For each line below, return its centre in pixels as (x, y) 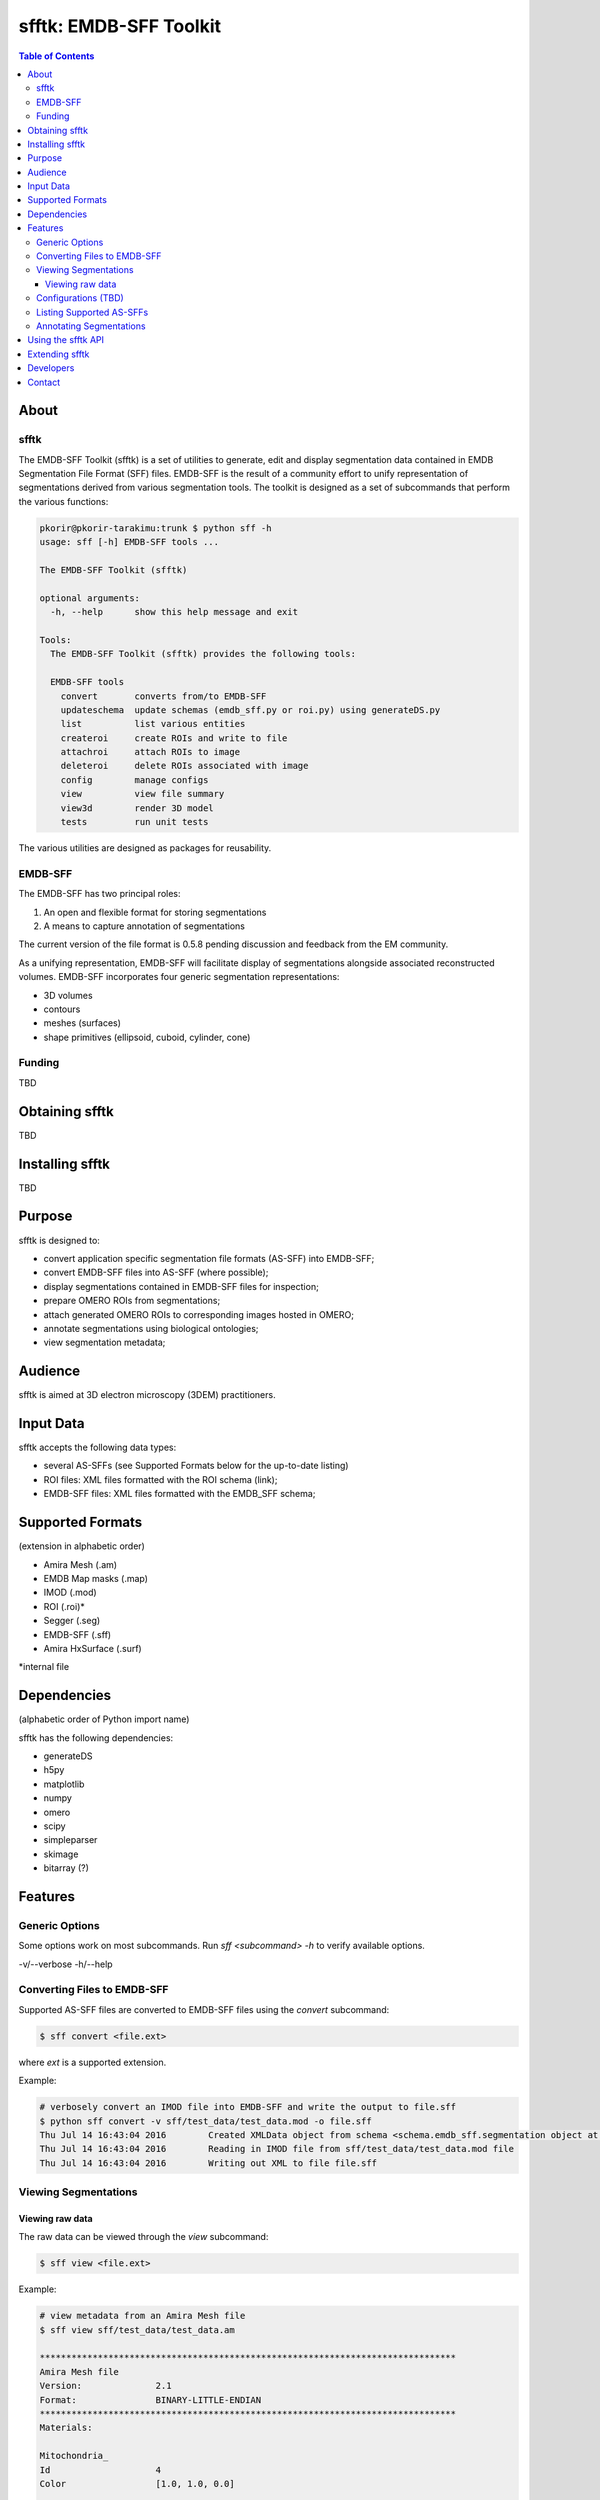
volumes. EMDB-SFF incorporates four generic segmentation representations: (179, 977)
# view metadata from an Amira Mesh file (142, 2316)
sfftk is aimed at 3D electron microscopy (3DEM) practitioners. (147, 1395)
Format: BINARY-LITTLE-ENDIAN (150, 2399)
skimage (61, 1854)
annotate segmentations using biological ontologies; (151, 1328)
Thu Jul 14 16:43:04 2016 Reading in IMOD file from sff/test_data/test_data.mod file (277, 2149)
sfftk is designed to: (59, 1240)
